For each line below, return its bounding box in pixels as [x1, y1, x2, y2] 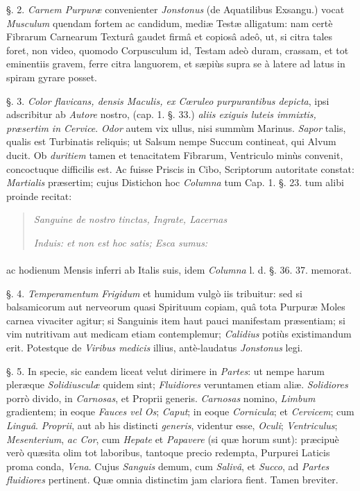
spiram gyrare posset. [6, 69, 98, 84]
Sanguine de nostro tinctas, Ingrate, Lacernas [33, 212, 228, 226]
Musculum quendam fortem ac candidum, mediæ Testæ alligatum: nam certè [6, 15, 333, 30]
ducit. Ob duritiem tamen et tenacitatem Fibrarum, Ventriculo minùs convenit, [6, 147, 343, 162]
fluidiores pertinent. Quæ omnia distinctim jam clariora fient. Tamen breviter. [6, 472, 338, 487]
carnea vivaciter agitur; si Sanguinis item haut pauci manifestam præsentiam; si [6, 313, 345, 327]
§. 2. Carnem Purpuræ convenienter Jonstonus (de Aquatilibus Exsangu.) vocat [6, 2, 345, 16]
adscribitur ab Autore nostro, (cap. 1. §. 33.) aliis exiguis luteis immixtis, [6, 107, 316, 122]
